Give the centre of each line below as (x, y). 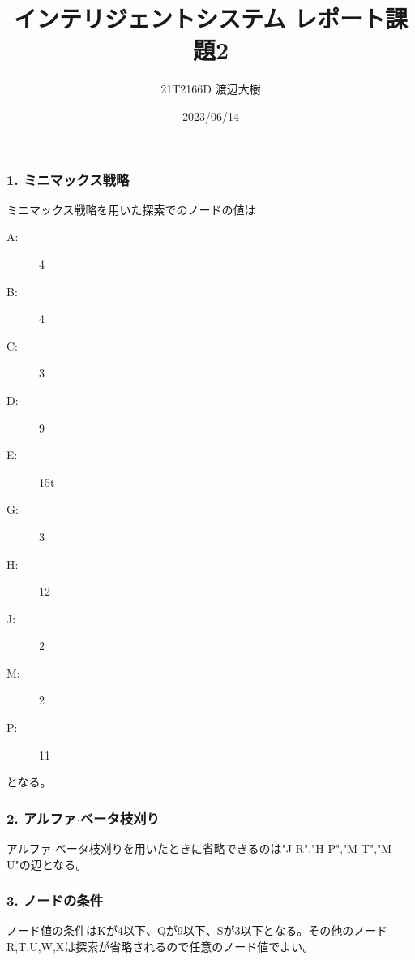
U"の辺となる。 (47, 864)
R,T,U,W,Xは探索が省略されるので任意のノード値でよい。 (160, 947)
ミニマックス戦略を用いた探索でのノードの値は (131, 209)
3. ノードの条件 (55, 900)
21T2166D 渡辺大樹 (211, 89)
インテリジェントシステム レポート (199, 18)
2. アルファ (42, 818)
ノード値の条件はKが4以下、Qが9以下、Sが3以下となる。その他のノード (197, 930)
